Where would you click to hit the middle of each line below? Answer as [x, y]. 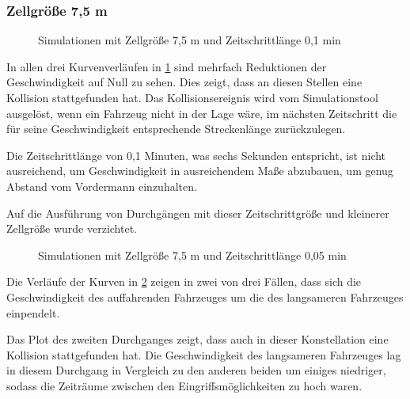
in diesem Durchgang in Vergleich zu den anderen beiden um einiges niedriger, [196, 370]
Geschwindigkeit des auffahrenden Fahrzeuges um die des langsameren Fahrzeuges [205, 296]
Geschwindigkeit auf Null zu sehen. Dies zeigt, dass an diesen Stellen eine [184, 82]
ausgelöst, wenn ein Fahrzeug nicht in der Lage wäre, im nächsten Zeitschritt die [202, 113]
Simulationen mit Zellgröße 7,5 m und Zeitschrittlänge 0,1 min [190, 40]
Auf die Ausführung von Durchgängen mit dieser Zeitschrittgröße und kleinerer [198, 213]
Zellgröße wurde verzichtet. [72, 228]
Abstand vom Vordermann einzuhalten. [102, 186]
